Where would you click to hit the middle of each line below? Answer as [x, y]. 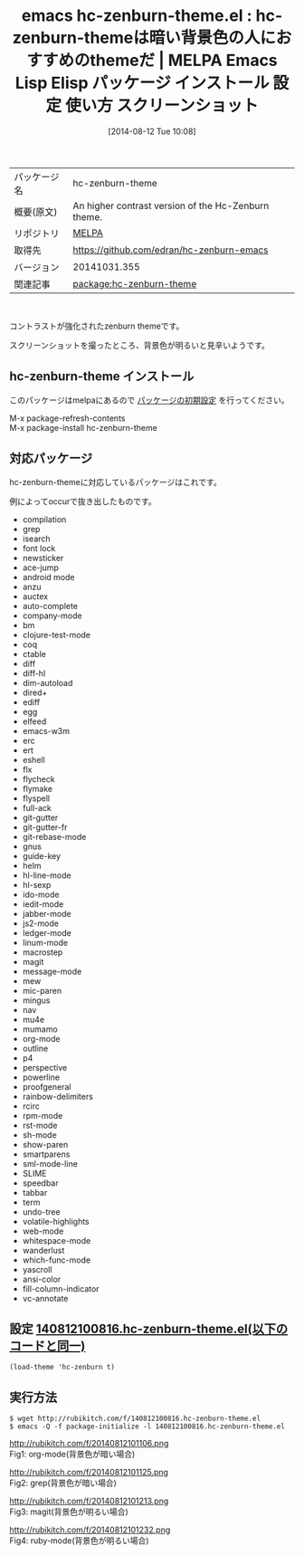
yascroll [37, 1269]
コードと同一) [47, 1345]
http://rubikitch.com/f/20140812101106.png [89, 1444]
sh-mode [39, 1135]
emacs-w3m [46, 730]
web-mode [43, 1231]
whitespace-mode [57, 1240]
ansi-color [42, 1279]
